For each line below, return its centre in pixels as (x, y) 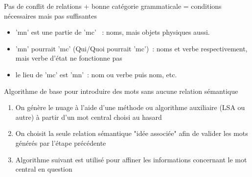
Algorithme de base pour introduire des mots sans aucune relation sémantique (121, 91)
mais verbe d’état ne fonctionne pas (69, 58)
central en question (44, 169)
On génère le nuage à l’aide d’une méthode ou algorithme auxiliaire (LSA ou (130, 107)
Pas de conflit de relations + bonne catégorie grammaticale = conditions (113, 6)
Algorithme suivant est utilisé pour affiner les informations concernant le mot (131, 159)
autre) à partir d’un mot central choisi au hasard (89, 117)
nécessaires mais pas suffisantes (50, 15)
